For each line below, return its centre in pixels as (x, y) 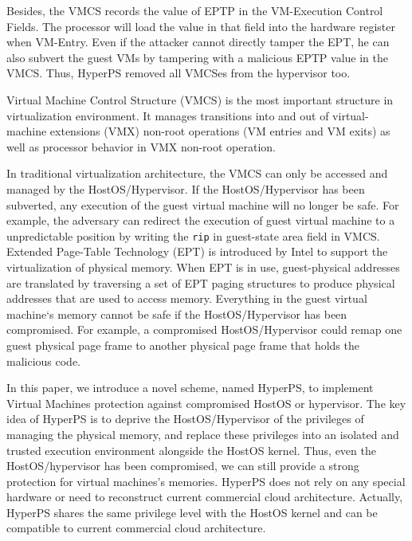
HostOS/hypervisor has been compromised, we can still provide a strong (183, 466)
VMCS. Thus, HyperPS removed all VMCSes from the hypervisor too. (179, 73)
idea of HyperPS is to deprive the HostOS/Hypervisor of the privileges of (185, 419)
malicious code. (44, 361)
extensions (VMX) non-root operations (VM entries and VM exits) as (220, 131)
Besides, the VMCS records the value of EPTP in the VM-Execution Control (195, 10)
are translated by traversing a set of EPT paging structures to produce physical (201, 282)
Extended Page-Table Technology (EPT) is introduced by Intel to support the (197, 251)
